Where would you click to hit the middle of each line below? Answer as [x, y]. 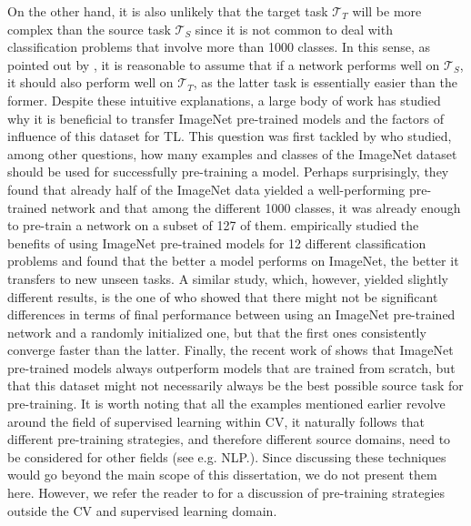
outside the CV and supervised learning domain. [142, 510]
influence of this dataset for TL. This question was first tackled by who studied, [230, 136]
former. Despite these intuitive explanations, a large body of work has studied [224, 100]
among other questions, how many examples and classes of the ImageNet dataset [232, 153]
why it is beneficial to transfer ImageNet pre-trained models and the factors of [225, 118]
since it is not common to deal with [294, 29]
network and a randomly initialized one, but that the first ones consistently [217, 332]
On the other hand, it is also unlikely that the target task [168, 11]
